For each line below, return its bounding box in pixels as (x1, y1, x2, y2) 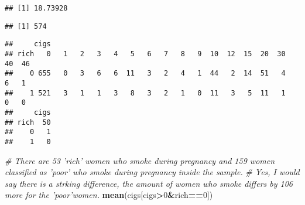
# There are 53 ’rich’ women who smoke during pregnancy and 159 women (5, 154, 275, 166)
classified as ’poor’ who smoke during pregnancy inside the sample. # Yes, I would (5, 166, 300, 178)
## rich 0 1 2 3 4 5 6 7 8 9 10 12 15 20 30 (5, 49, 286, 58)
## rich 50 (5, 118, 51, 127)
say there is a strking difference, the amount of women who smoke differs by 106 (5, 177, 293, 189)
